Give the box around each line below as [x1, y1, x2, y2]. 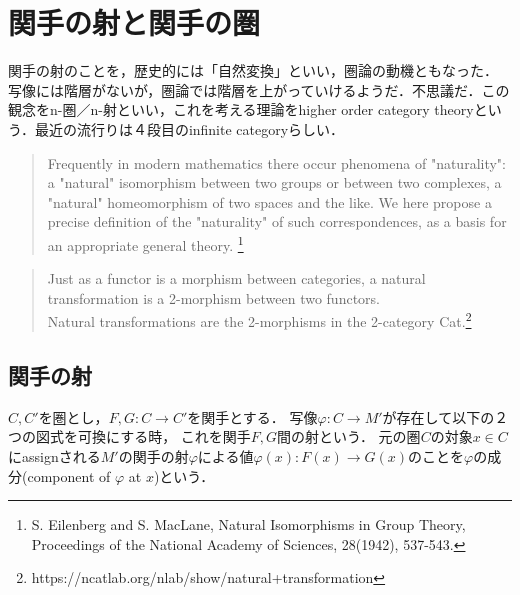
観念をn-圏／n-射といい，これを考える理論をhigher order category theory [8, 99, 474, 120]
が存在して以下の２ [382, 406, 509, 427]
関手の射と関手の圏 [8, 2, 261, 43]
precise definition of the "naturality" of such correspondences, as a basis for [47, 211, 507, 232]
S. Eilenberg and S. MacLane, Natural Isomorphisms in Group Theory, [31, 514, 466, 535]
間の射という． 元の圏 [277, 426, 421, 447]
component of [27, 465, 111, 486]
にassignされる [8, 445, 101, 466]
